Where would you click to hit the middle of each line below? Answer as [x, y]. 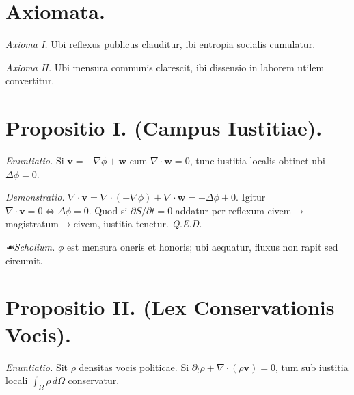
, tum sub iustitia [312, 367]
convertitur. [30, 80]
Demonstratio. [35, 197]
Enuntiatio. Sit [37, 367]
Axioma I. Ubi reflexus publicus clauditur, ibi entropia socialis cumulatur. [161, 44]
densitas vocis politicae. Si [134, 367]
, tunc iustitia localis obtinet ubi [257, 161]
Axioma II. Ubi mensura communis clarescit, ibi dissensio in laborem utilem [165, 67]
